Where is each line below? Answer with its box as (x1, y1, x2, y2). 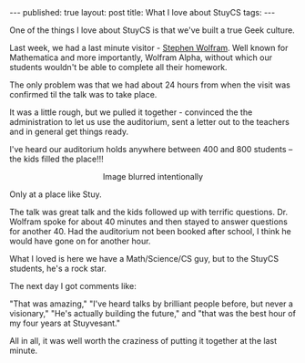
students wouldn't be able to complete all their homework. (9, 62, 228, 72)
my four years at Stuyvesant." (9, 317, 121, 328)
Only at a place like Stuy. (9, 189, 102, 200)
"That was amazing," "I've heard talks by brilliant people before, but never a (9, 298, 294, 309)
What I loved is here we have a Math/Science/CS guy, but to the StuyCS (9, 254, 280, 264)
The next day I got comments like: (9, 281, 137, 291)
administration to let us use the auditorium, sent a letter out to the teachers (9, 117, 290, 127)
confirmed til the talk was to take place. (9, 89, 158, 99)
